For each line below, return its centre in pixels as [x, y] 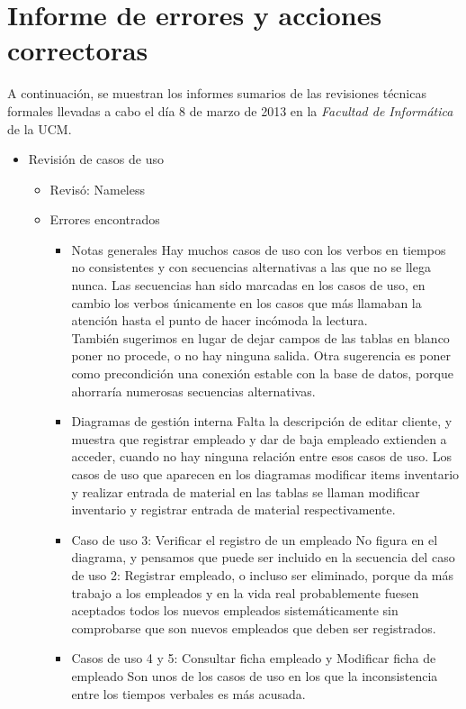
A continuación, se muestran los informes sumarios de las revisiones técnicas [217, 93]
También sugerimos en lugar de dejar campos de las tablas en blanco [260, 337]
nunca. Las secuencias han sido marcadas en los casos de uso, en [248, 285]
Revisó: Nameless [97, 189]
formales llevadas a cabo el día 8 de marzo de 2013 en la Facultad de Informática [230, 110]
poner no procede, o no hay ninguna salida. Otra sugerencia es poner [261, 355]
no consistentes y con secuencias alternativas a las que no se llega [251, 267]
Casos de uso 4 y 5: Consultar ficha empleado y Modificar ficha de [254, 658]
